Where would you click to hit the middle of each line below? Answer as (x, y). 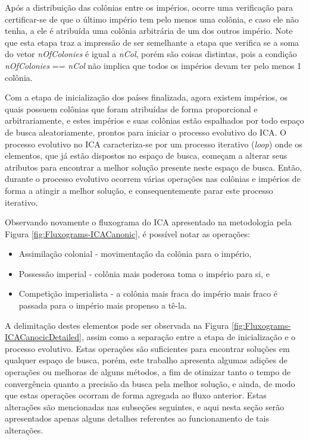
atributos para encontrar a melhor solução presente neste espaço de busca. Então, (154, 167)
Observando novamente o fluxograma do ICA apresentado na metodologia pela (148, 222)
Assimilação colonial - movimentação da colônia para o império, (135, 254)
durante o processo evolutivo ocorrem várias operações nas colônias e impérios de (153, 179)
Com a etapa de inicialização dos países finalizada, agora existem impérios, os (146, 97)
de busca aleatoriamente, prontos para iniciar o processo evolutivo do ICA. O (146, 132)
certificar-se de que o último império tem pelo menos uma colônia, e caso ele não (152, 19)
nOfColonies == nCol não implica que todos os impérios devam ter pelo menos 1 (153, 65)
